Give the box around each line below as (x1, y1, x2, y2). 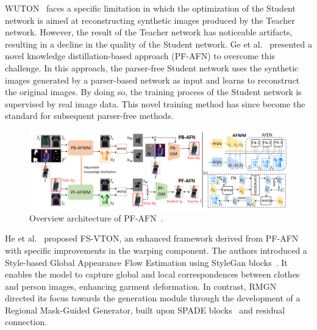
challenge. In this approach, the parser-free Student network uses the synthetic (5, 61, 299, 74)
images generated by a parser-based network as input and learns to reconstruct (5, 73, 300, 86)
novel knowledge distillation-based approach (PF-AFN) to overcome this (5, 49, 276, 62)
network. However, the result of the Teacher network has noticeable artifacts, (5, 26, 293, 38)
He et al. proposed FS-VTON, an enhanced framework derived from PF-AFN (5, 232, 299, 245)
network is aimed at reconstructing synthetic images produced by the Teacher (5, 13, 295, 26)
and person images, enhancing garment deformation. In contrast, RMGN (5, 279, 277, 292)
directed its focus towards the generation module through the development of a (5, 292, 301, 304)
